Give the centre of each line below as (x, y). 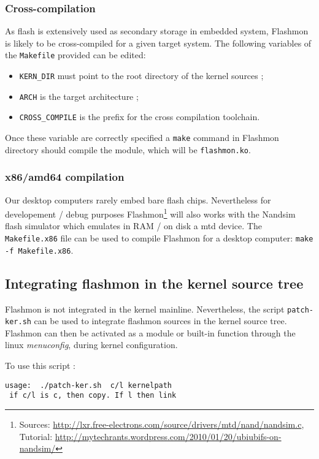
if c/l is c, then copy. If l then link (93, 396)
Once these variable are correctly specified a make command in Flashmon (142, 138)
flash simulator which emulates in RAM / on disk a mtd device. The (133, 226)
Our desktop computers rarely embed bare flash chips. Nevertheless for (138, 199)
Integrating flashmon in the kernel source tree (154, 283)
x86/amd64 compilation (65, 177)
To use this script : (40, 366)
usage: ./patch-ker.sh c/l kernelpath (89, 385)
